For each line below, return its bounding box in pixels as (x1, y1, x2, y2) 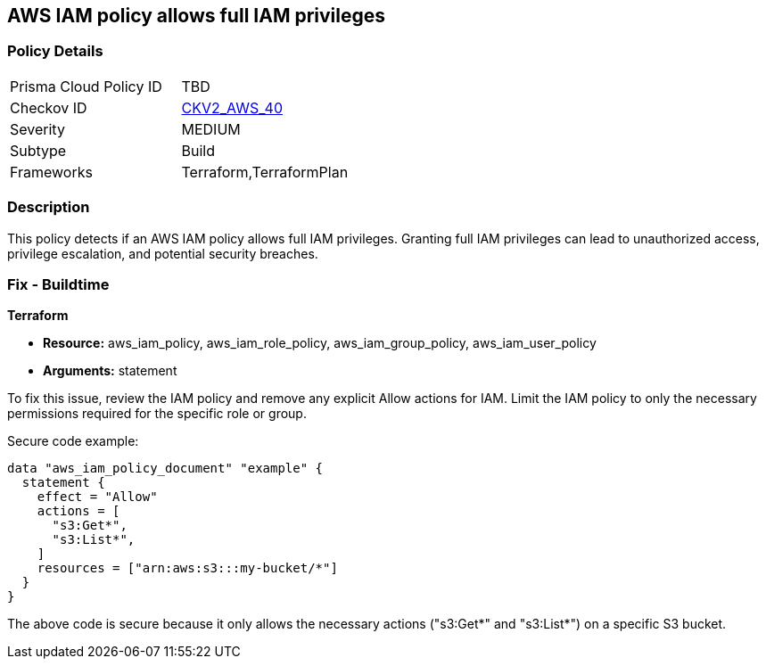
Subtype (10, 141, 67, 160)
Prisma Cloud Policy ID (10, 77, 162, 95)
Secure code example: (7, 433, 139, 449)
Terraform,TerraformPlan (181, 162, 349, 181)
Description (7, 198, 90, 217)
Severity (10, 119, 65, 138)
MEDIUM (181, 119, 241, 138)
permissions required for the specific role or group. (7, 406, 307, 422)
